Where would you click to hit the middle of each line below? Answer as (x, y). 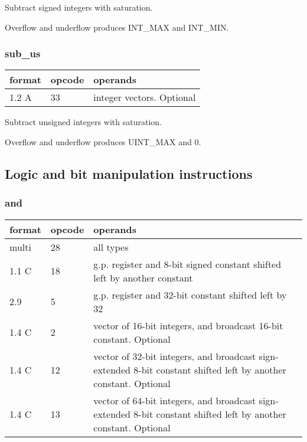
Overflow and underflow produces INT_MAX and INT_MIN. (117, 27)
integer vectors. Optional (145, 97)
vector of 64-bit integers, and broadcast (175, 400)
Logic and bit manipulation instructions (129, 173)
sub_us (23, 53)
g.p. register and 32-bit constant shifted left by (190, 294)
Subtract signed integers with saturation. (79, 7)
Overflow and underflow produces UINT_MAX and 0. (103, 142)
